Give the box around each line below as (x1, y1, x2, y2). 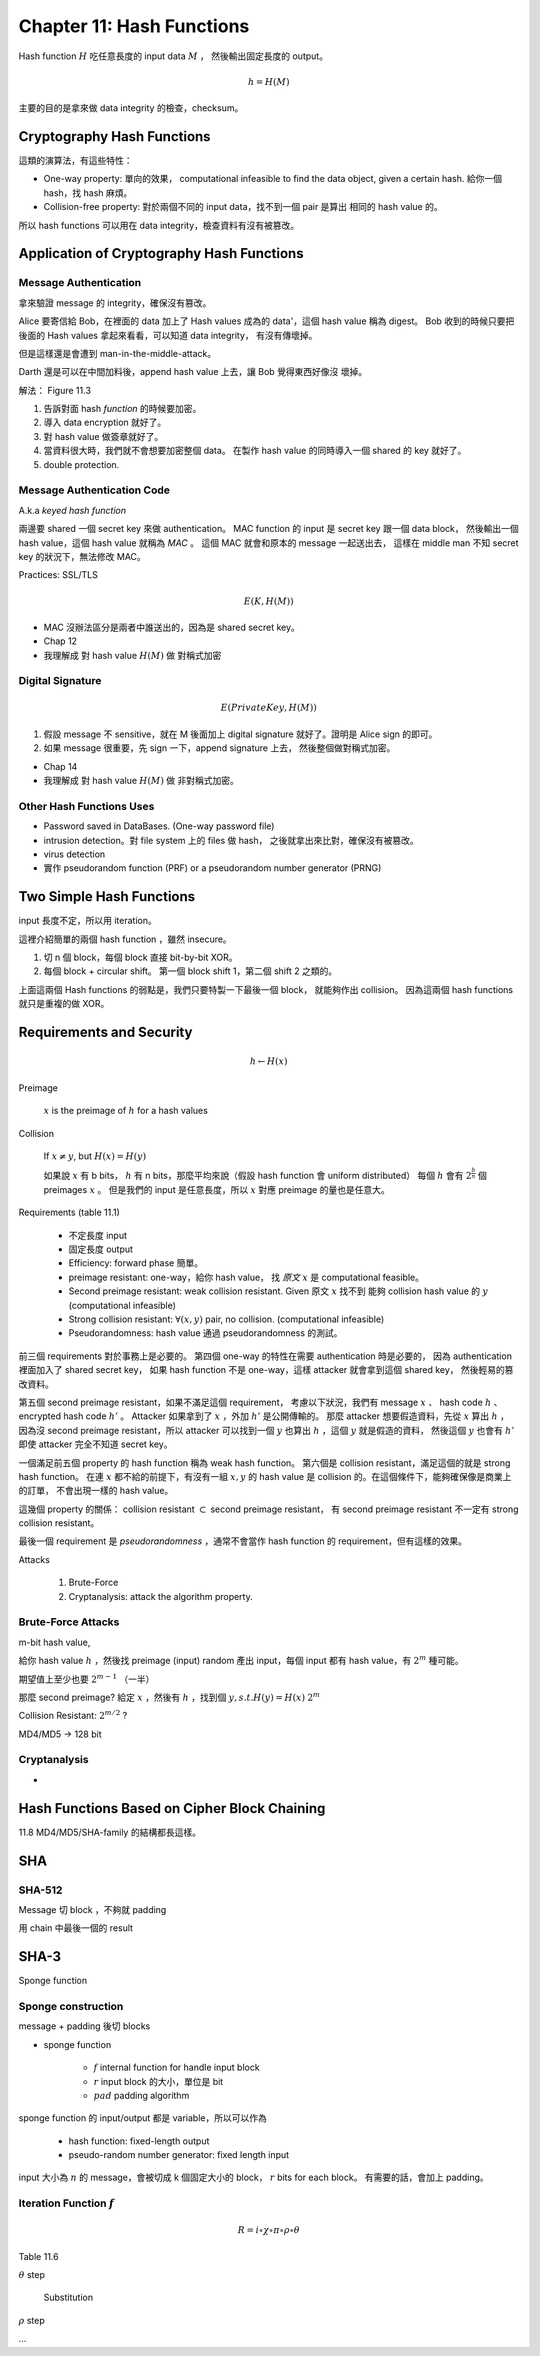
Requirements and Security (18, 1024, 193, 1041)
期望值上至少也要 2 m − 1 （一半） (18, 1671, 155, 1685)
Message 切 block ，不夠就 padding (18, 1903, 167, 1915)
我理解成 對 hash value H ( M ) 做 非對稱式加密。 (43, 775, 240, 787)
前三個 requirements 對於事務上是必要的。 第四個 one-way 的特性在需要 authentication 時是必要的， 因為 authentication (18, 1350, 512, 1362)
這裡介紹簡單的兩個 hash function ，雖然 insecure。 (18, 933, 232, 945)
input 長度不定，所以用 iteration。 (18, 915, 157, 927)
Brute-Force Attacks (18, 1615, 120, 1629)
